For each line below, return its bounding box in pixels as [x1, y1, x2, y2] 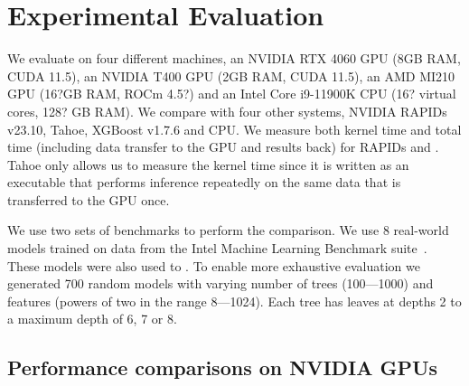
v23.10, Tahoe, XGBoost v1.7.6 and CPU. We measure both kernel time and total [7, 119, 462, 138]
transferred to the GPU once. [7, 190, 170, 209]
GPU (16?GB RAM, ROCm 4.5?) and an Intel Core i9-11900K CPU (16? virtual [7, 84, 456, 103]
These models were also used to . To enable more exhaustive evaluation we [7, 256, 420, 275]
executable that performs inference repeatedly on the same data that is [7, 173, 401, 192]
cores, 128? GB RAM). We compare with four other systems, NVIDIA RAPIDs [7, 101, 447, 120]
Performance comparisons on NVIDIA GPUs [7, 353, 438, 381]
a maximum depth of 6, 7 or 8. [7, 309, 177, 328]
